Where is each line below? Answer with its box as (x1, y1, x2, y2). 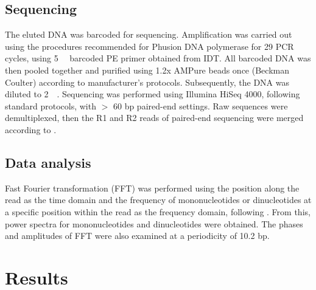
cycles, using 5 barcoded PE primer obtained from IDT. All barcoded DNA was (5, 52, 311, 64)
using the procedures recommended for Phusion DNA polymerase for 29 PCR (5, 40, 294, 52)
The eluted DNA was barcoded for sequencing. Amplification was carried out (5, 28, 292, 41)
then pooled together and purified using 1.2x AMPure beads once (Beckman (5, 63, 289, 76)
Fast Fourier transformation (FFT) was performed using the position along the (5, 181, 300, 194)
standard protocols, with (5, 99, 96, 112)
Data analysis (5, 153, 91, 171)
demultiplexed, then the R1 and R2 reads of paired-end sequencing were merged (5, 111, 304, 124)
